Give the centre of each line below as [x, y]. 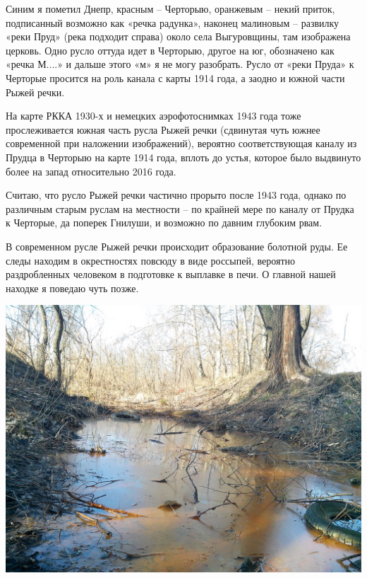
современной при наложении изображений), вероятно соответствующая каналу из [181, 143]
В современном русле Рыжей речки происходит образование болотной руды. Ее [177, 246]
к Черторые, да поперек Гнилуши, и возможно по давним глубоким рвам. [164, 222]
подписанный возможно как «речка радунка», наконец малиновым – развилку [173, 22]
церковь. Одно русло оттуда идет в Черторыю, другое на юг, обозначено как [170, 50]
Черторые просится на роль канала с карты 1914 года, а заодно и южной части [175, 77]
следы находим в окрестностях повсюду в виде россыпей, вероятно [150, 260]
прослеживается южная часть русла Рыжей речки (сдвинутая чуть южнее [163, 129]
